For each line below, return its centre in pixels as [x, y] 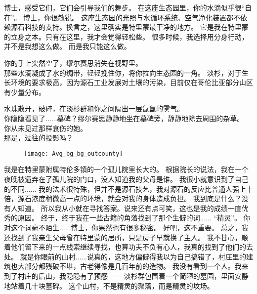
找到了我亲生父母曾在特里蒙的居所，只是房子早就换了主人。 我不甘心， [126, 237]
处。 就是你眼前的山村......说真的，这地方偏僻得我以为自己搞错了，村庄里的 [125, 256]
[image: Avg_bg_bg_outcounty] [73, 153]
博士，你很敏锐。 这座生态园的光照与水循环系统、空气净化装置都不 [132, 17]
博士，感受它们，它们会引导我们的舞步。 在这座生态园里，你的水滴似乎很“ [125, 7]
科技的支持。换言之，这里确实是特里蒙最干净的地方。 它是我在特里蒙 [136, 27]
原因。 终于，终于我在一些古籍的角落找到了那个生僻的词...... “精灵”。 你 [134, 218]
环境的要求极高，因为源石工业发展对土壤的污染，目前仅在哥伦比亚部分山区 [132, 82]
